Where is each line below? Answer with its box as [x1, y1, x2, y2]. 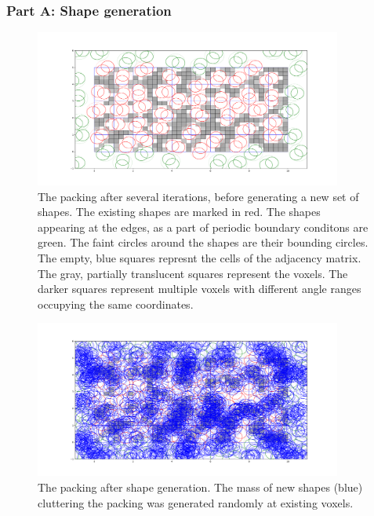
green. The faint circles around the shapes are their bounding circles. [38, 234, 369, 251]
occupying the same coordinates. [38, 295, 194, 312]
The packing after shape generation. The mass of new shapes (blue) [38, 478, 363, 495]
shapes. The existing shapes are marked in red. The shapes [38, 203, 321, 220]
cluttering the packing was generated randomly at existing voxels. [38, 494, 354, 511]
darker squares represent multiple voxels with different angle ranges [38, 280, 361, 297]
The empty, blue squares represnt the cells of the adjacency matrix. [38, 250, 361, 266]
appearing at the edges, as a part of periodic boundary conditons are [38, 218, 369, 235]
